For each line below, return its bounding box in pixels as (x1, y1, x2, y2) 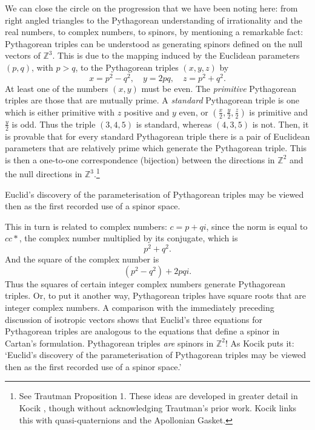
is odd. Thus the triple (12, 117, 96, 130)
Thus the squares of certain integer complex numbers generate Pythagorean (5, 277, 286, 290)
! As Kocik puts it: (225, 336, 294, 349)
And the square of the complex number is (5, 253, 159, 265)
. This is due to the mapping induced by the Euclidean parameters (52, 49, 300, 62)
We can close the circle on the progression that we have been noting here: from (5, 2, 298, 14)
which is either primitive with (5, 105, 114, 118)
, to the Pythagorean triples (75, 60, 179, 73)
